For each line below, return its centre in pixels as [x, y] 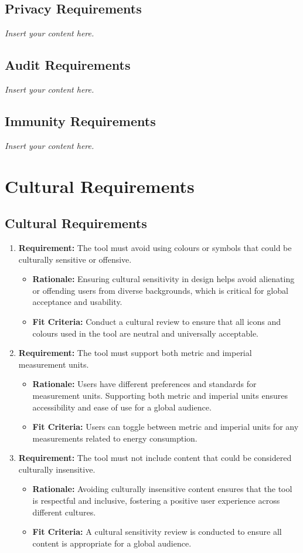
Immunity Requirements [80, 121]
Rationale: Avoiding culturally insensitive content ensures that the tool [162, 489]
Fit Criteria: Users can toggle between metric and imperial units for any [166, 427]
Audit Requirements [68, 65]
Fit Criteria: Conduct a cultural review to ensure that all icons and [157, 321]
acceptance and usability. [77, 302]
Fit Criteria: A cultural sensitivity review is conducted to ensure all [157, 532]
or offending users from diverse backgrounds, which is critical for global [160, 290]
